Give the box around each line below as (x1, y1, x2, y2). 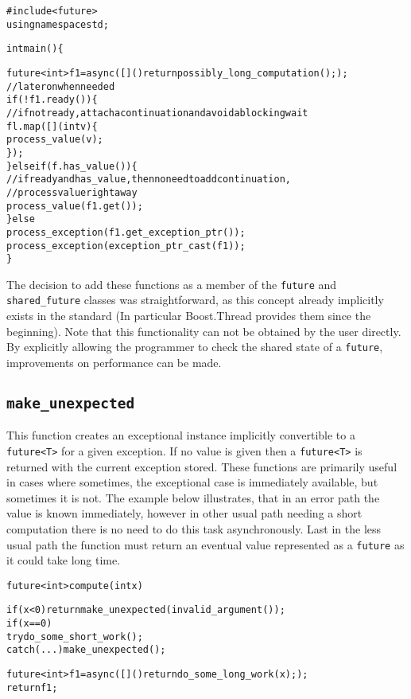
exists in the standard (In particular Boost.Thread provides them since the (6, 307, 371, 324)
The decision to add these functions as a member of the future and (6, 275, 337, 292)
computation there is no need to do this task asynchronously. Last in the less (6, 520, 382, 537)
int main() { (6, 43, 64, 55)
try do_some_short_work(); (6, 631, 143, 642)
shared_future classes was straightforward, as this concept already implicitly (6, 291, 384, 308)
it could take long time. (6, 552, 121, 568)
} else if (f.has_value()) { (6, 160, 138, 172)
